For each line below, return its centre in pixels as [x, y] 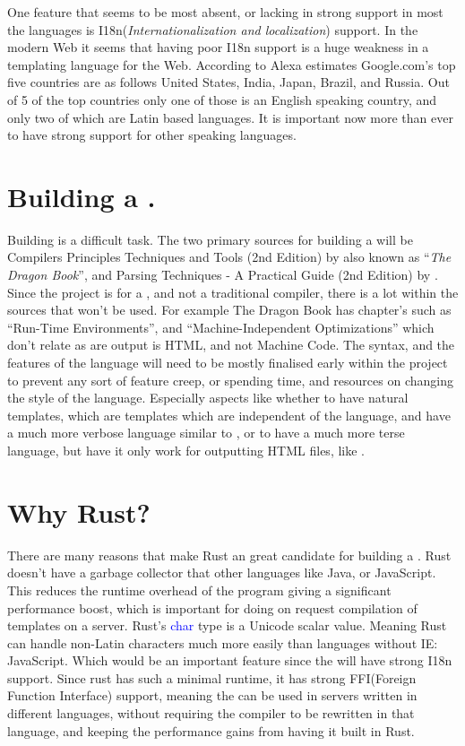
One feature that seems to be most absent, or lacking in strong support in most [225, 12]
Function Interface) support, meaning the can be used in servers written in [212, 695]
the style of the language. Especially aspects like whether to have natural [208, 398]
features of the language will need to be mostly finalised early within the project [228, 363]
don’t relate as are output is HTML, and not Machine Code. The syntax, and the [231, 345]
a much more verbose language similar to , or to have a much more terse [206, 433]
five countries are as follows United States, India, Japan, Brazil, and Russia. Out [228, 82]
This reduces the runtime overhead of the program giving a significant [199, 590]
